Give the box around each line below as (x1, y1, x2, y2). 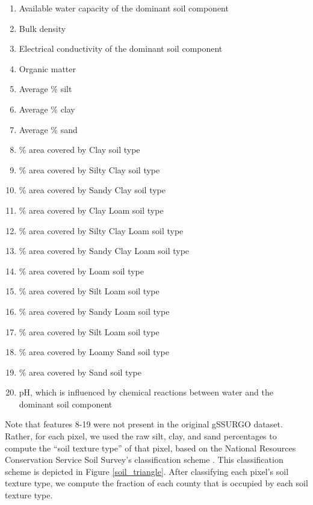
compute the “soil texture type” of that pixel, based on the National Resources (5, 441, 296, 454)
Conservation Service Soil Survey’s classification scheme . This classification (5, 453, 284, 466)
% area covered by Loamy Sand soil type (19, 345, 170, 358)
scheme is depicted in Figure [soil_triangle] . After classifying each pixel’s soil (5, 465, 289, 477)
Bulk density (19, 22, 66, 34)
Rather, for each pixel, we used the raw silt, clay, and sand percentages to (5, 430, 277, 442)
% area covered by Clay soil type (19, 143, 140, 156)
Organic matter (19, 62, 76, 75)
